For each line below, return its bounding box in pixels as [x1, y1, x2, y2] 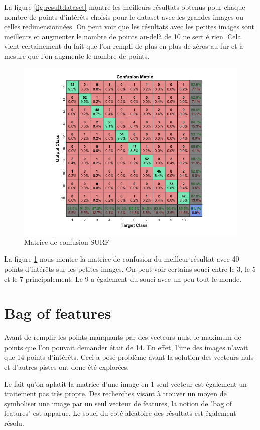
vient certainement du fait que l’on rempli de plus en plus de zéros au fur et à [4, 41, 243, 51]
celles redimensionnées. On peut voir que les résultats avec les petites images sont [4, 21, 254, 32]
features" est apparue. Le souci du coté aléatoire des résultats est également [4, 408, 236, 418]
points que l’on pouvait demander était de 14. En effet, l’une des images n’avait [4, 341, 248, 352]
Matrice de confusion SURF [24, 236, 110, 247]
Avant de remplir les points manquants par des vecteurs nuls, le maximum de [4, 332, 241, 342]
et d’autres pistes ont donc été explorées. [4, 362, 129, 372]
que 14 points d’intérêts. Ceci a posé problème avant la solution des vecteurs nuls [4, 352, 254, 362]
